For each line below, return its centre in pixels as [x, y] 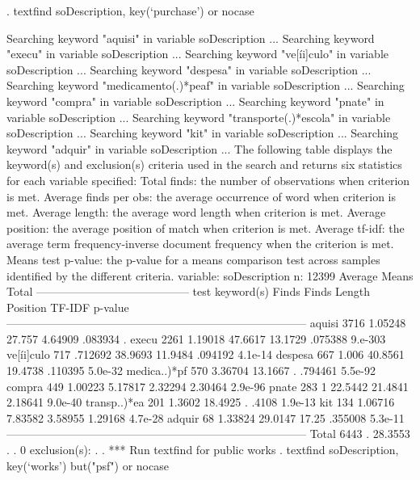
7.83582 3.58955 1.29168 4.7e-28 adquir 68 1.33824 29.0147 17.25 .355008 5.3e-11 [206, 417]
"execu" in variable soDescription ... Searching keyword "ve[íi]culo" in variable [198, 54]
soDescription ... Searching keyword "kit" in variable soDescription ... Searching [203, 133]
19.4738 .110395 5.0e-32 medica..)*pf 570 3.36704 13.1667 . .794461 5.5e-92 [191, 371]
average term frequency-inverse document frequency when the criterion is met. [200, 244]
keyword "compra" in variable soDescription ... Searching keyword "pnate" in [195, 101]
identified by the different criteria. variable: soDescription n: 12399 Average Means [210, 275]
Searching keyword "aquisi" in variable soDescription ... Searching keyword [191, 38]
